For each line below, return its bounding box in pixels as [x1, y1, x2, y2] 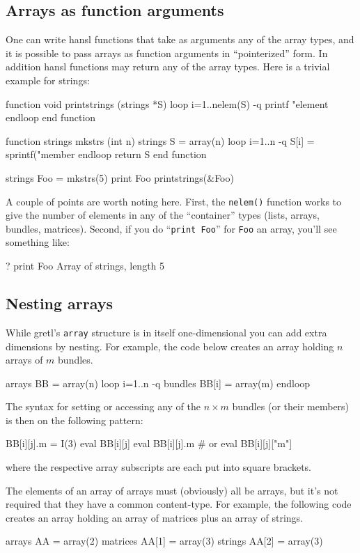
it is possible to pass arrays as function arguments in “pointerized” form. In [6, 45, 328, 60]
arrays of [6, 352, 43, 367]
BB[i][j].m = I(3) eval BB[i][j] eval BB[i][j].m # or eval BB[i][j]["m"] [6, 436, 292, 451]
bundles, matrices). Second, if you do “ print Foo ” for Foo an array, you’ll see [6, 221, 337, 235]
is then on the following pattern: [6, 412, 143, 427]
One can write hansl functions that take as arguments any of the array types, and [6, 32, 354, 47]
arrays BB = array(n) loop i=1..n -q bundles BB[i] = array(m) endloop [6, 375, 311, 390]
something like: [6, 235, 70, 249]
